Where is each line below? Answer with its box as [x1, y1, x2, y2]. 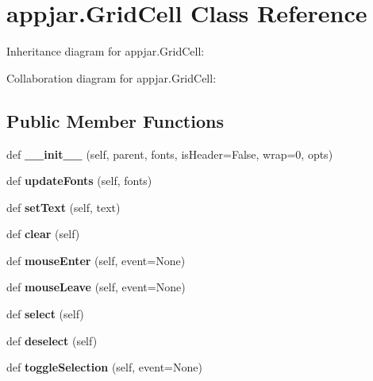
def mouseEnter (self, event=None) [6, 252, 186, 268]
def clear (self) [6, 225, 80, 242]
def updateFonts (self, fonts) [6, 172, 152, 189]
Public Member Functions [6, 108, 224, 133]
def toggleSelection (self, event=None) [6, 359, 202, 375]
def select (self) [6, 306, 84, 322]
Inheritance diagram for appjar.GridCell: [6, 43, 205, 60]
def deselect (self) [6, 332, 98, 348]
